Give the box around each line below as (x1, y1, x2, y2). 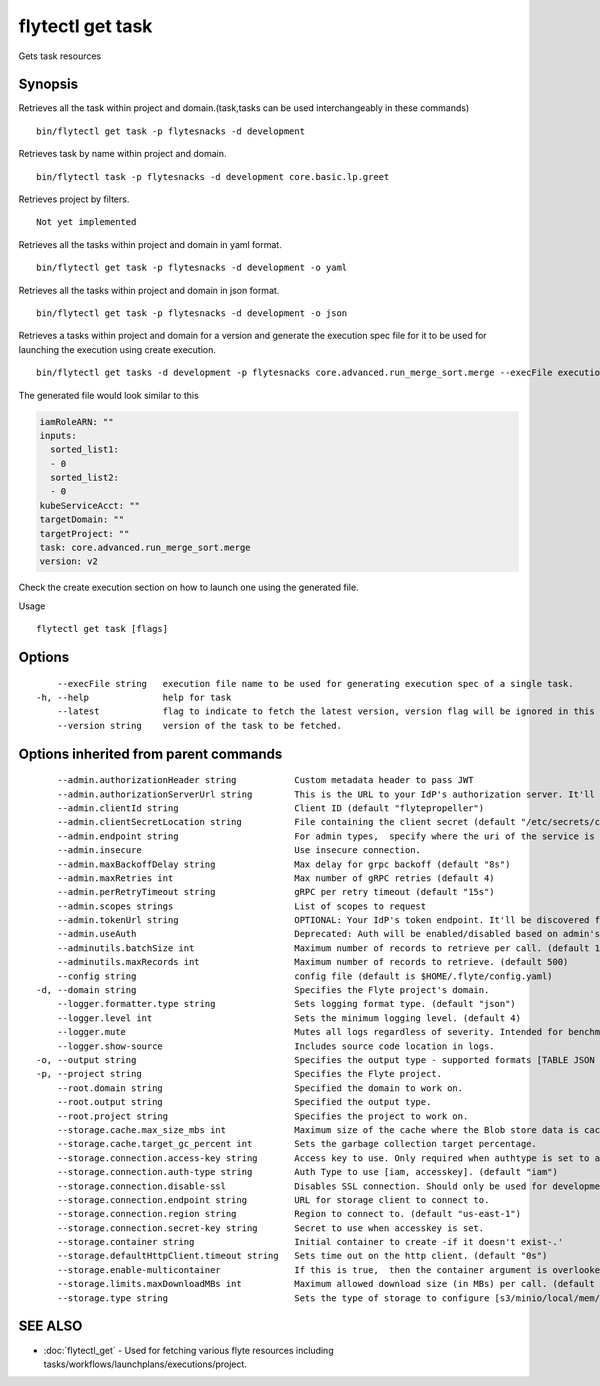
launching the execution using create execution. (18, 343, 217, 355)
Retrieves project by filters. (18, 193, 130, 205)
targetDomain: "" (39, 514, 125, 525)
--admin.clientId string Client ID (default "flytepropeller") (56, 802, 485, 814)
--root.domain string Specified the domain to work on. (56, 1082, 464, 1094)
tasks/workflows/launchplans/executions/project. (43, 1358, 247, 1370)
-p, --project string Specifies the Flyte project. (36, 1068, 443, 1080)
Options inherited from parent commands (18, 745, 283, 762)
